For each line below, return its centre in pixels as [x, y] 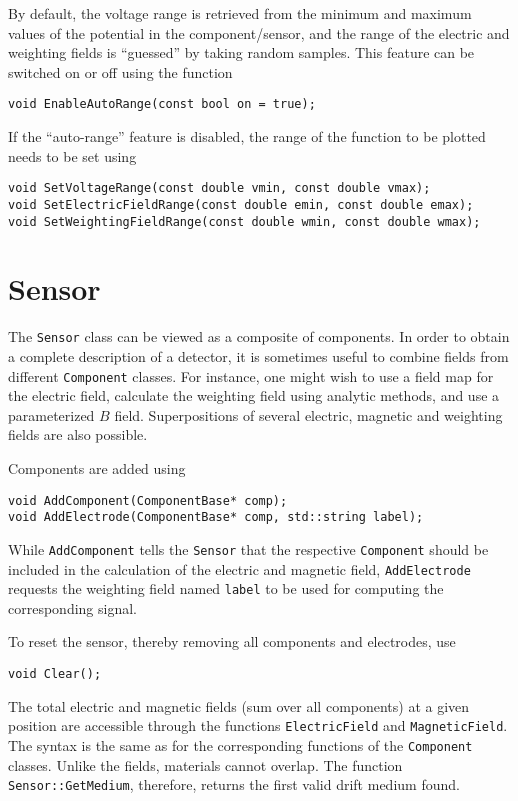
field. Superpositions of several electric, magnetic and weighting [308, 414]
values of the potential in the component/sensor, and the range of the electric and [259, 32]
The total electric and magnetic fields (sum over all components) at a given [239, 705]
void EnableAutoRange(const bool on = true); [162, 104]
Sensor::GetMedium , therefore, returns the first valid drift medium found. [234, 784]
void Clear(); [55, 674]
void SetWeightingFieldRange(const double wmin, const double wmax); [244, 221]
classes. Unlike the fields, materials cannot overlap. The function [205, 764]
